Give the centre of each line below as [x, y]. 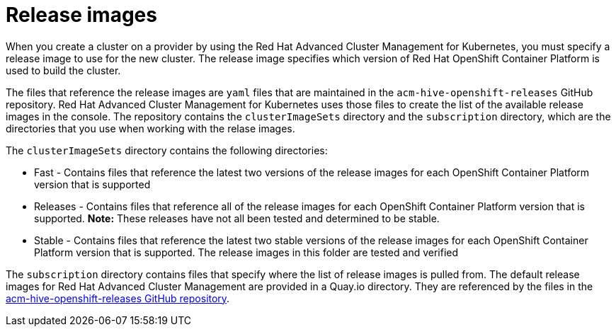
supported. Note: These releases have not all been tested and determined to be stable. [237, 218]
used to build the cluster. [63, 70]
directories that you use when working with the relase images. [150, 128]
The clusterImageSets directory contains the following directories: [167, 150]
